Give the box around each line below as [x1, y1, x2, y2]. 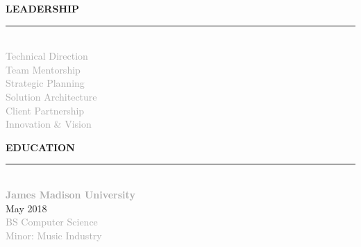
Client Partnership [6, 103, 85, 117]
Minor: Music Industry [6, 228, 102, 242]
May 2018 [6, 201, 47, 215]
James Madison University [6, 187, 135, 201]
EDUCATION [6, 139, 75, 154]
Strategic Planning [6, 76, 85, 90]
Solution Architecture [6, 89, 97, 103]
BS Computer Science [6, 214, 98, 229]
